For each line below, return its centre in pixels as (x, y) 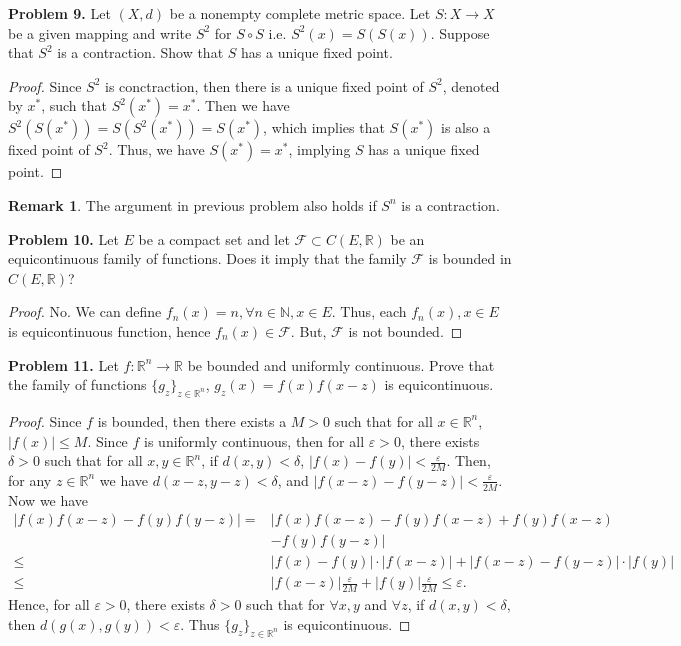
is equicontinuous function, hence (109, 330)
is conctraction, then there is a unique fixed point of (264, 85)
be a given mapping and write (100, 32)
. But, (308, 330)
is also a (466, 127)
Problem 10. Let (63, 238)
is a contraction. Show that (140, 52)
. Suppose (460, 32)
